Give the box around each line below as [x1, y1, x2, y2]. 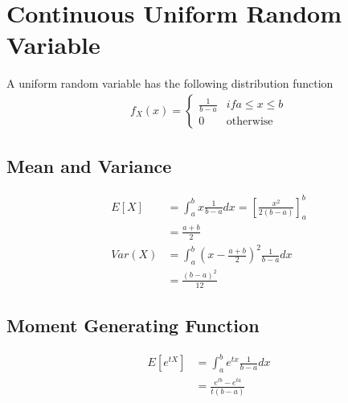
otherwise [226, 116, 273, 128]
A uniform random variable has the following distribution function [6, 75, 334, 92]
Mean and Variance [6, 154, 172, 179]
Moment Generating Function [6, 313, 260, 338]
